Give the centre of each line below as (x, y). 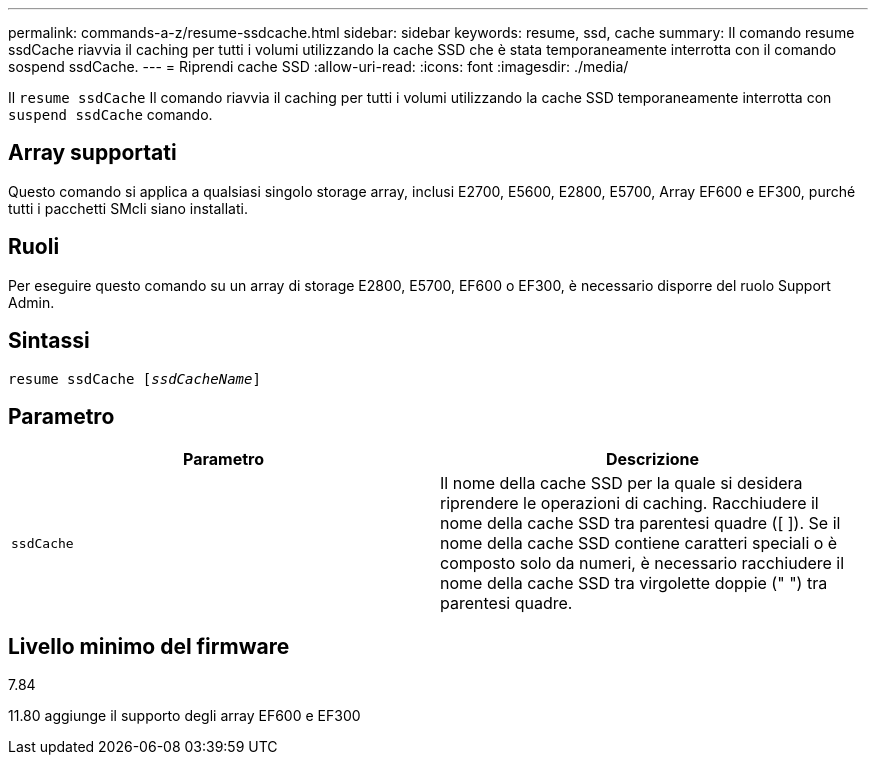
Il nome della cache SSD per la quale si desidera (621, 483)
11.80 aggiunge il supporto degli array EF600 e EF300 (184, 716)
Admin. (31, 302)
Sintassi (49, 341)
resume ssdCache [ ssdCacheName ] (134, 378)
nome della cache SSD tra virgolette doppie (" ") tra (634, 583)
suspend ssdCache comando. (110, 114)
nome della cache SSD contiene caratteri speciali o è (639, 543)
